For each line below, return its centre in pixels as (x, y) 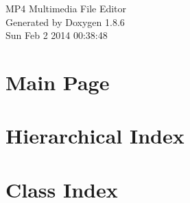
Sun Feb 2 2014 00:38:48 (57, 35)
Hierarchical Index (95, 136)
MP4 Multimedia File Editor (66, 8)
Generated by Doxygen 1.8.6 (65, 22)
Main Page (58, 82)
